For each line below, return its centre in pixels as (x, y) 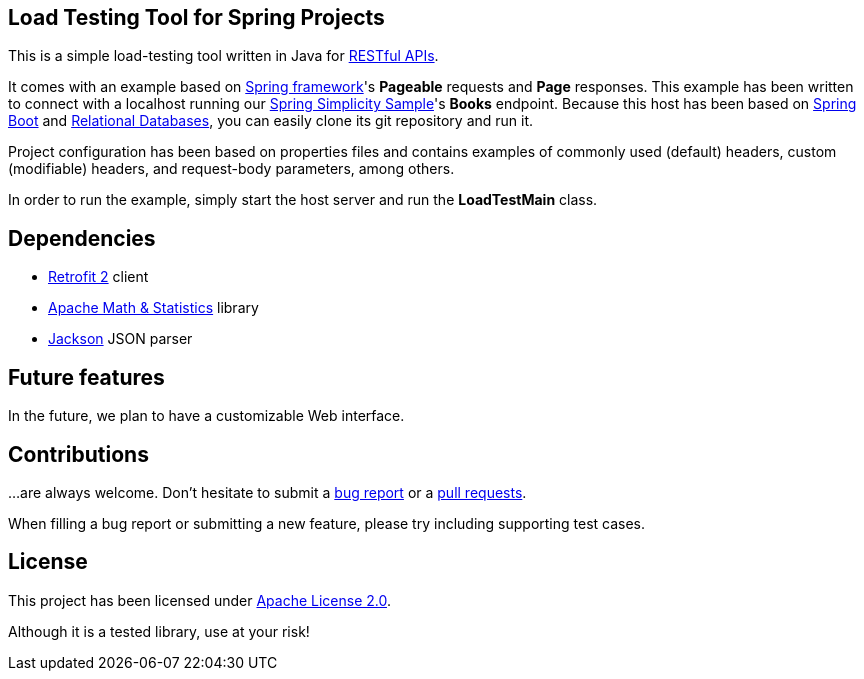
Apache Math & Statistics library (153, 308)
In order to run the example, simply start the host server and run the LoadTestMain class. (303, 200)
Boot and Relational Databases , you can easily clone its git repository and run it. (271, 121)
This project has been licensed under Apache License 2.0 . (200, 600)
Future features (86, 377)
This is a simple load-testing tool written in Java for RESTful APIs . (223, 56)
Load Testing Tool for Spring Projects (196, 17)
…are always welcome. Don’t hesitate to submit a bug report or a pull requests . (267, 492)
